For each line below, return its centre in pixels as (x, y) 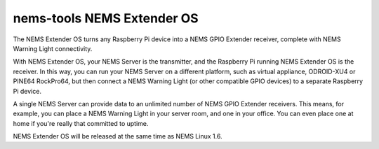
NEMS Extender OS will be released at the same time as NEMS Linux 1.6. (118, 136)
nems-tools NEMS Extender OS (106, 18)
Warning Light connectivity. (53, 48)
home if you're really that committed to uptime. (81, 123)
